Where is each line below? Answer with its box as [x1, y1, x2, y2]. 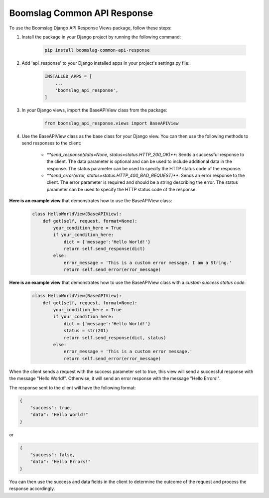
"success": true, [30, 405, 73, 410]
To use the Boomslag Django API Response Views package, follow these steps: [9, 25, 172, 31]
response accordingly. [9, 486, 55, 492]
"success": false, [30, 452, 75, 458]
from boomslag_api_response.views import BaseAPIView [44, 121, 179, 126]
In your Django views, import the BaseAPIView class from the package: [21, 107, 168, 113]
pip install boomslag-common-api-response [44, 47, 150, 53]
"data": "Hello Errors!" [30, 459, 91, 465]
